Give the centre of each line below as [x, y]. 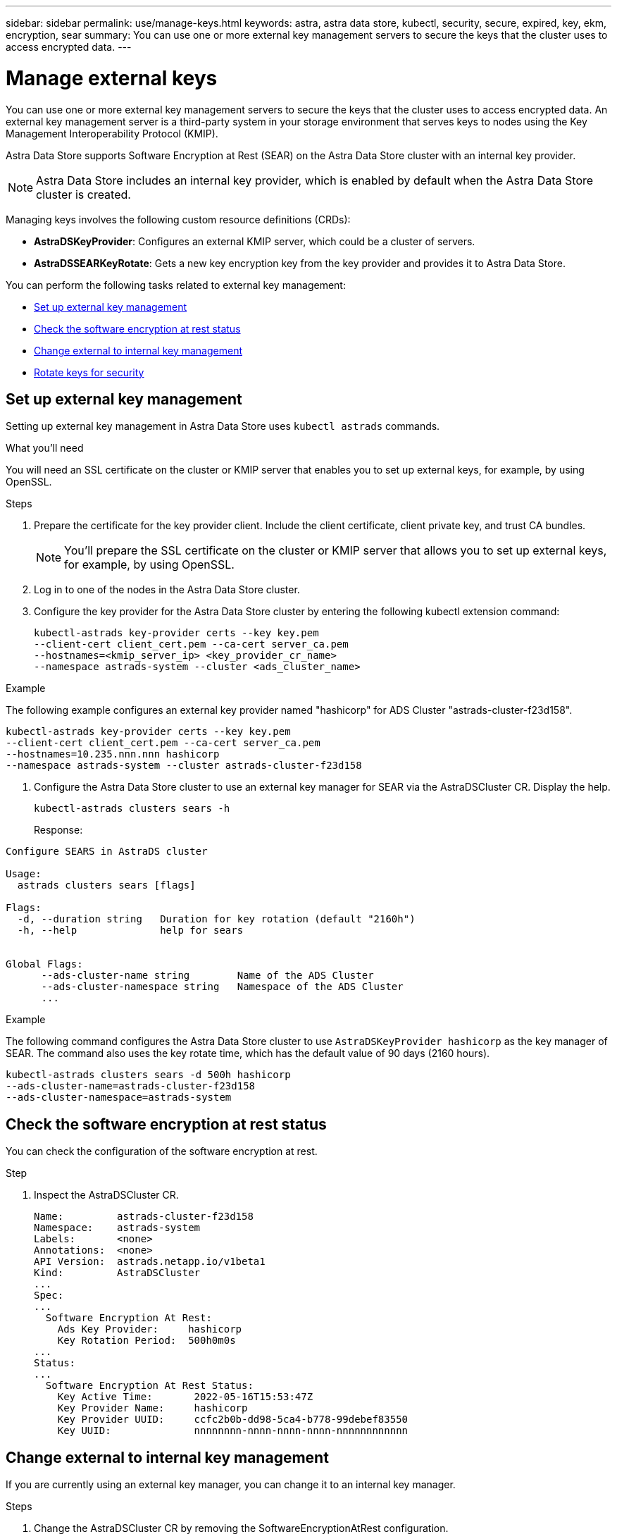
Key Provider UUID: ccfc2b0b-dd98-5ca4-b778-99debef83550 [233, 1420]
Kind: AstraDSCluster [117, 1273]
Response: [58, 830]
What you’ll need [45, 448]
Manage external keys [112, 78]
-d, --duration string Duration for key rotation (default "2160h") [216, 919]
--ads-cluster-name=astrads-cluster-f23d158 [131, 1086]
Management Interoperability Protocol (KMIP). [112, 133]
